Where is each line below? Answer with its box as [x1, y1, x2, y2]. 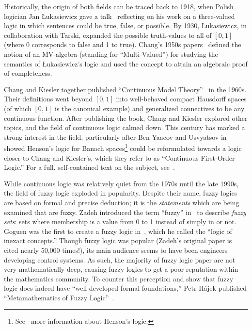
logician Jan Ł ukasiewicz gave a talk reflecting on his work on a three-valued [4, 11, 235, 21]
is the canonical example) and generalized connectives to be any [55, 103, 245, 113]
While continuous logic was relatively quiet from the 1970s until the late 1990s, [4, 178, 239, 188]
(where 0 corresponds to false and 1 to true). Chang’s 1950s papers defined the [4, 39, 241, 49]
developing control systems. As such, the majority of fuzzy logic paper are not [4, 254, 236, 264]
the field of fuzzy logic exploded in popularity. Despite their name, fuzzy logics [4, 188, 237, 198]
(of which [4, 103, 31, 113]
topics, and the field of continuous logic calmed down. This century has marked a [4, 122, 245, 132]
